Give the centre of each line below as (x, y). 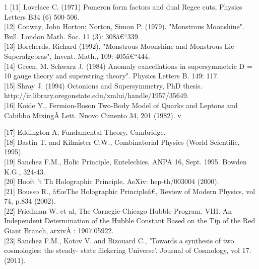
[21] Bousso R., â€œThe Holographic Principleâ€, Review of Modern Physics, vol (130, 191)
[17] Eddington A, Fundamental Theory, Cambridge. (85, 132)
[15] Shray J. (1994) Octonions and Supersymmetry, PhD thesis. (103, 85)
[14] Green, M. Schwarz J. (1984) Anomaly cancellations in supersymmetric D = (128, 66)
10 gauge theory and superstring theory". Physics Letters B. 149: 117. (112, 76)
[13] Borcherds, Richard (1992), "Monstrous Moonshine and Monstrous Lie (119, 46)
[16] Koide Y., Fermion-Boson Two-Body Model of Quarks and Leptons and (121, 105)
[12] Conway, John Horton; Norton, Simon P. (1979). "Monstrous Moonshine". (124, 26)
